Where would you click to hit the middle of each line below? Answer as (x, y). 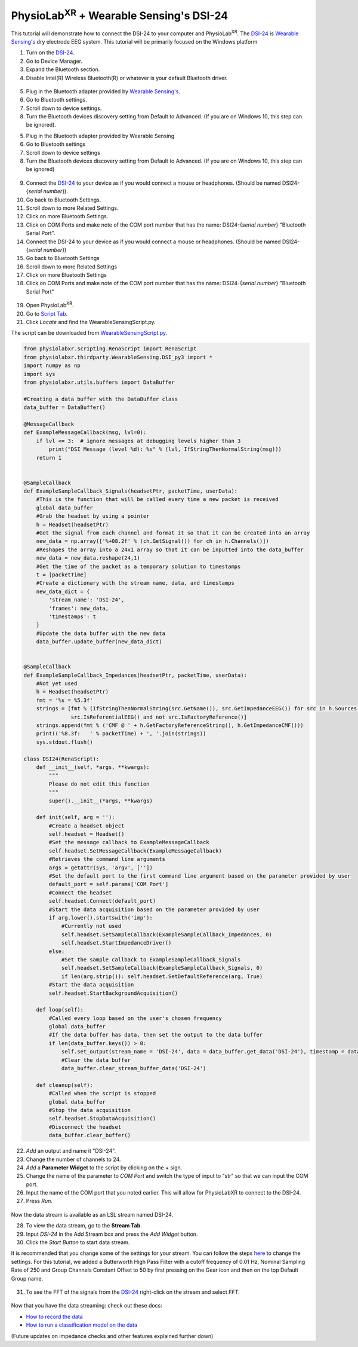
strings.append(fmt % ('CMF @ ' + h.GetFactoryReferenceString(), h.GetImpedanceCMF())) (170, 726)
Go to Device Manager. (54, 61)
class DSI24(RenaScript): (61, 759)
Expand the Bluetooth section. (63, 69)
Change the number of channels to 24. (73, 1159)
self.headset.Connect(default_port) (102, 901)
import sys (39, 374)
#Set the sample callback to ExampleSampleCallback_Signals (151, 959)
